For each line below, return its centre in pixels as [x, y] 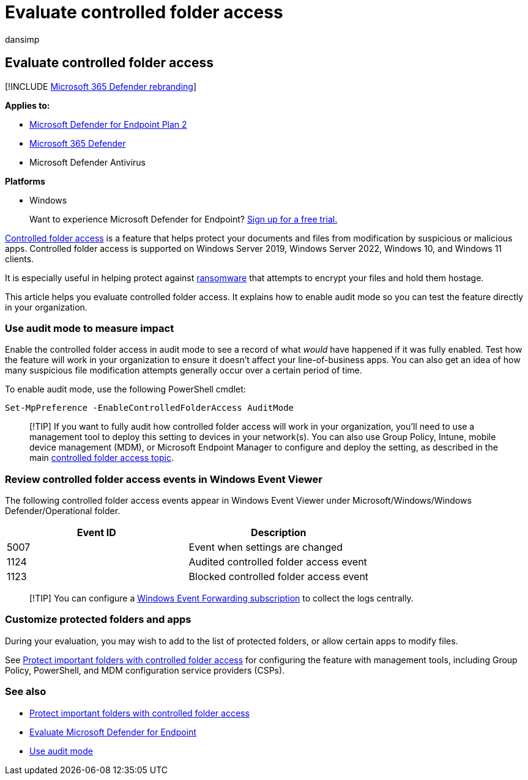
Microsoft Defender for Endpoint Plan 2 [108, 124]
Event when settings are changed [266, 547]
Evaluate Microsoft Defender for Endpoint [113, 732]
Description [279, 533]
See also [26, 692]
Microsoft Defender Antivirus [87, 162]
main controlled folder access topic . [102, 458]
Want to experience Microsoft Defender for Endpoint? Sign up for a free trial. [184, 219]
